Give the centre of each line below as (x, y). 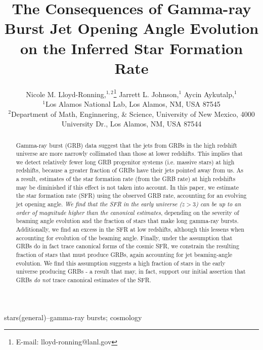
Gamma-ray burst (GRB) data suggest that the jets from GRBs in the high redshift (126, 145)
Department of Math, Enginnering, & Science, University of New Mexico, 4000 (133, 114)
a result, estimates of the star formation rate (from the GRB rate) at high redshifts (126, 179)
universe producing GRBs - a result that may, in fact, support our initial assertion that (131, 271)
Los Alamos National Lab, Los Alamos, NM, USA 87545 (133, 103)
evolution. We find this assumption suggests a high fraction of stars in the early (121, 263)
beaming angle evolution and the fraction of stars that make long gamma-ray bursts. (127, 221)
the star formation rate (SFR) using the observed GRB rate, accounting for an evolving (131, 195)
